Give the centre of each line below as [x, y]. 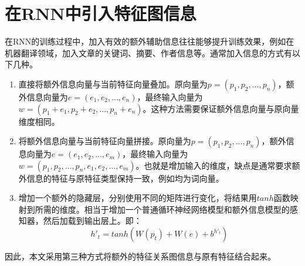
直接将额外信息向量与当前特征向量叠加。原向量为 [113, 83]
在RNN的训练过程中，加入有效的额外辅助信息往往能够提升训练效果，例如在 [150, 41]
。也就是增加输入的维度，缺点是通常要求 [214, 165]
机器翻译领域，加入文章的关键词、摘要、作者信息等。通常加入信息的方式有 [148, 52]
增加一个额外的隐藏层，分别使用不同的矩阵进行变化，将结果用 [138, 198]
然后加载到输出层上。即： [92, 221]
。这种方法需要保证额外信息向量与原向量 [221, 108]
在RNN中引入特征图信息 [101, 13]
